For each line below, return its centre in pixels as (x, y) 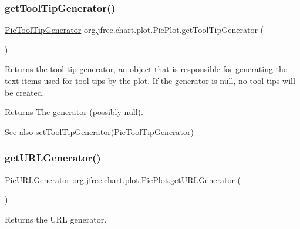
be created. (25, 92)
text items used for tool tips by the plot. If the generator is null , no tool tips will (150, 80)
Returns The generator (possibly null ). (74, 112)
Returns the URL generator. (56, 219)
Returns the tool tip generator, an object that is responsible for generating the (146, 69)
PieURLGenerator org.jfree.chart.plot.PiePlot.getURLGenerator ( (123, 179)
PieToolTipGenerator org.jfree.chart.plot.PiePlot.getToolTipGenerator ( (134, 30)
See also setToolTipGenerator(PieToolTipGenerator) (99, 131)
